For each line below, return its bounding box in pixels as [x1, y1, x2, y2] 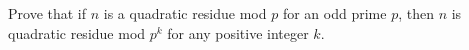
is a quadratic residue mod [103, 3, 267, 23]
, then [398, 3, 434, 23]
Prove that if [8, 3, 87, 23]
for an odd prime [282, 3, 387, 23]
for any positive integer [167, 22, 309, 43]
